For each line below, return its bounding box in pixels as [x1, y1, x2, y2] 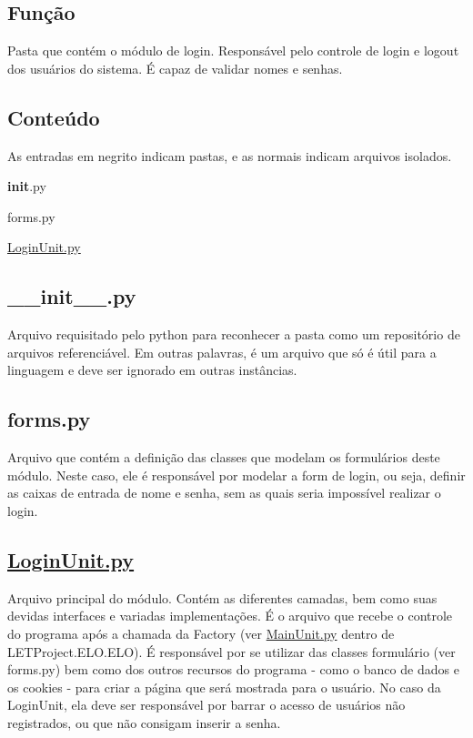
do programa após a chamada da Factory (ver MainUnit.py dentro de [7, 623, 395, 642]
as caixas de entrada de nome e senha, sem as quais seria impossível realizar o [7, 483, 441, 502]
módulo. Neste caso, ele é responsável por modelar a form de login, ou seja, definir [7, 465, 466, 484]
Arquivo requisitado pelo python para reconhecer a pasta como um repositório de [7, 325, 460, 344]
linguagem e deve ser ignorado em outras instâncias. [7, 360, 297, 379]
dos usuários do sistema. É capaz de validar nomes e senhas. [7, 58, 343, 77]
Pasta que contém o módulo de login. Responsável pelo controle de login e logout [7, 41, 459, 60]
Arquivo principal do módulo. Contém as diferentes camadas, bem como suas [7, 588, 438, 607]
